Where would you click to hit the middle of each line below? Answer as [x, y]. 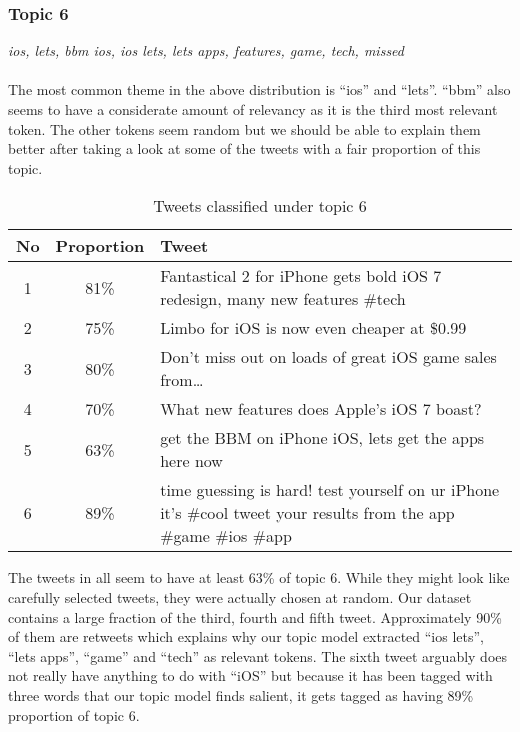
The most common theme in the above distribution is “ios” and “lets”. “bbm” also [259, 89]
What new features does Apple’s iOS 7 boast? [321, 409]
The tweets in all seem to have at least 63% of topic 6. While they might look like [259, 577]
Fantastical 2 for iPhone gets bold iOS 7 [301, 276]
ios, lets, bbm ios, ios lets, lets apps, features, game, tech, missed [206, 50]
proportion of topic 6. [74, 714]
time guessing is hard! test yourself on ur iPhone [330, 490]
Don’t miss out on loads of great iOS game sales [328, 357]
